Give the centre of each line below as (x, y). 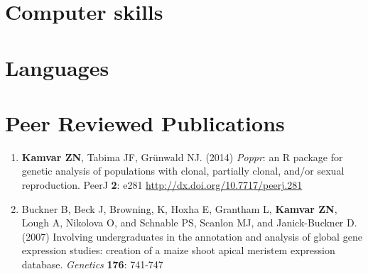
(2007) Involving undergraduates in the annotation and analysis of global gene (192, 236)
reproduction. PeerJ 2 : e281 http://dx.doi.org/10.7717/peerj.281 (162, 185)
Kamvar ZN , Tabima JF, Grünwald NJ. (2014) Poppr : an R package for (182, 157)
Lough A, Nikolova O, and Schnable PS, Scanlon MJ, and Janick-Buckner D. (189, 223)
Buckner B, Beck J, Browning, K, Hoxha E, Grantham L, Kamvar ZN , (179, 208)
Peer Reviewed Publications (145, 122)
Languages (57, 67)
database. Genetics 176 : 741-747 (92, 264)
